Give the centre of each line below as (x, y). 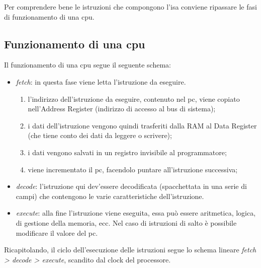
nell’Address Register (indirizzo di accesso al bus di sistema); (122, 109)
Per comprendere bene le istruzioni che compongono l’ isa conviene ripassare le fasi (130, 7)
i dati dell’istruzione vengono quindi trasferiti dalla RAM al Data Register (142, 125)
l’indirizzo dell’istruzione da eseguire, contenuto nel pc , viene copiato (134, 98)
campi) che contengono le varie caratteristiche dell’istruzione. (110, 196)
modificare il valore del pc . (57, 232)
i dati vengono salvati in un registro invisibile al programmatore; (127, 152)
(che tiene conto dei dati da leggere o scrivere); (100, 135)
